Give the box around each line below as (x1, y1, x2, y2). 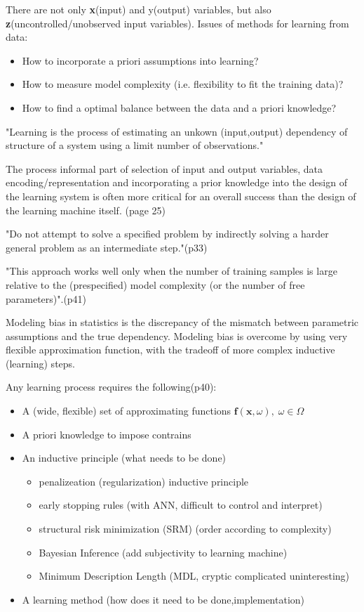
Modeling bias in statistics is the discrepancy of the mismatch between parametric (6, 315, 359, 330)
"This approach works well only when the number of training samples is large (6, 263, 337, 278)
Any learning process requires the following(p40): (6, 379, 217, 394)
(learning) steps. (6, 356, 75, 370)
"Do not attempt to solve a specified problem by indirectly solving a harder (6, 226, 329, 241)
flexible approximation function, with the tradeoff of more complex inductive (6, 342, 335, 357)
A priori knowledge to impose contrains (22, 427, 191, 441)
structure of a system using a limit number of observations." (6, 138, 264, 152)
